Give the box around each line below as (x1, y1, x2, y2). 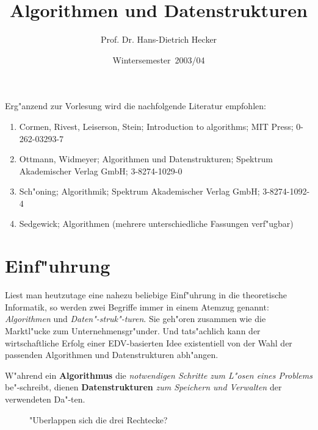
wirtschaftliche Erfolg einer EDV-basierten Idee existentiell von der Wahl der (5, 336, 292, 349)
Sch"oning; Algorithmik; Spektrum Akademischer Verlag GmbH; (19, 185, 260, 198)
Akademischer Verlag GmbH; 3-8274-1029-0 (19, 164, 182, 177)
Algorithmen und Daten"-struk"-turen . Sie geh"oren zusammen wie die (5, 312, 266, 325)
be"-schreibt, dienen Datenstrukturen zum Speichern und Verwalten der (5, 381, 282, 393)
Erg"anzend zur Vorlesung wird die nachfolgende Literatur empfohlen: (5, 99, 266, 112)
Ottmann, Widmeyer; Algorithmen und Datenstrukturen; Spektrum (19, 152, 273, 165)
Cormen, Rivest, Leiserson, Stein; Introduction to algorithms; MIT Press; (19, 120, 294, 132)
